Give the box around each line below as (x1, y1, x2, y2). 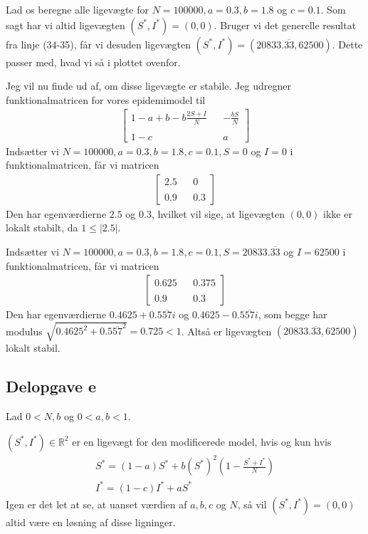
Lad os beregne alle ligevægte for (6, 2, 149, 16)
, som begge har (258, 307, 327, 322)
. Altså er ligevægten (181, 323, 272, 338)
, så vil (237, 496, 267, 511)
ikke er (323, 206, 352, 221)
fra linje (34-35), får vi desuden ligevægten (6, 36, 191, 51)
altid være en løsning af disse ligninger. (6, 514, 176, 529)
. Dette (332, 36, 363, 51)
